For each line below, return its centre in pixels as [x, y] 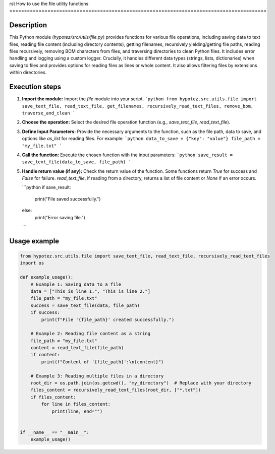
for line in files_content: [76, 404]
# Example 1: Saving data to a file [76, 284]
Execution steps [35, 87]
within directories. [28, 73]
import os [32, 263]
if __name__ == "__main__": [54, 432]
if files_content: [53, 397]
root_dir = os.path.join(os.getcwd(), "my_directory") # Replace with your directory [141, 383]
